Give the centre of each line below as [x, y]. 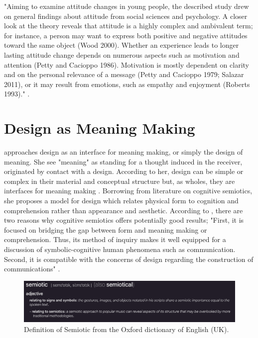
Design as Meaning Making [100, 128]
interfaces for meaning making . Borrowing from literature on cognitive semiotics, [128, 191]
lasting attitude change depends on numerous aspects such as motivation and [122, 54]
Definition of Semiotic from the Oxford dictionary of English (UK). [127, 329]
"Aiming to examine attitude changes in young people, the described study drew [127, 6]
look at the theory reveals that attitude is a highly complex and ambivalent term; [129, 26]
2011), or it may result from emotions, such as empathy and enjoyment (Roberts [127, 84]
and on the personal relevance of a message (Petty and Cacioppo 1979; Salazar [124, 74]
